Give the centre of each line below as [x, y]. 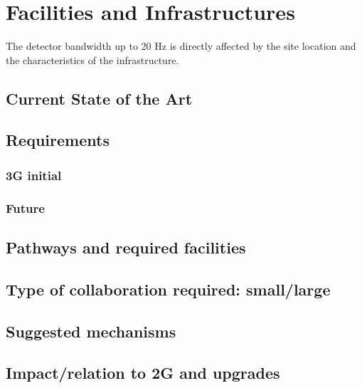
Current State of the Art [99, 98]
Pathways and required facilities [126, 247]
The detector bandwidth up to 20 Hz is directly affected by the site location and [181, 46]
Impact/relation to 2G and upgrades [143, 373]
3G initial [34, 175]
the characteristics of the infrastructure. [92, 59]
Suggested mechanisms [91, 331]
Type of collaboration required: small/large [168, 289]
